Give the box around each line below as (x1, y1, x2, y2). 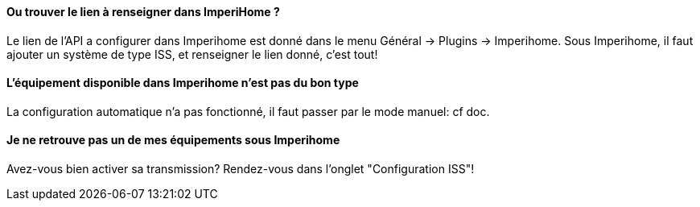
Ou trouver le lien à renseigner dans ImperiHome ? (6, 5, 280, 19)
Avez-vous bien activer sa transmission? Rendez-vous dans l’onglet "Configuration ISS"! (6, 162, 475, 176)
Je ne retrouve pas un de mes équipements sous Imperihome (6, 133, 340, 147)
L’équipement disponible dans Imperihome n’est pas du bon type (6, 76, 359, 90)
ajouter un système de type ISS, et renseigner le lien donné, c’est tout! (6, 47, 378, 61)
